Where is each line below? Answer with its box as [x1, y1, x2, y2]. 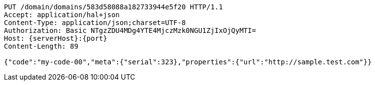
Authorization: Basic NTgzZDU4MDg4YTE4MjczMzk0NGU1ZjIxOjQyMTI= [4, 27, 256, 34]
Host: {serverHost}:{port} [4, 34, 107, 42]
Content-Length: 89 [4, 42, 78, 50]
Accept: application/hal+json [4, 11, 120, 19]
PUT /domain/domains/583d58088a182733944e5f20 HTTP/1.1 [4, 3, 223, 11]
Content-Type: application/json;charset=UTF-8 [4, 19, 186, 27]
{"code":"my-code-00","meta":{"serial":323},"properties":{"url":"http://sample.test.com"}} [4, 58, 372, 66]
